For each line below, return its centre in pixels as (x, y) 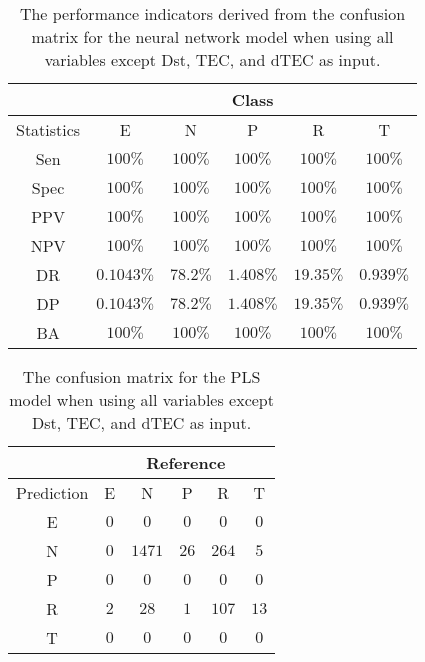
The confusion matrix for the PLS (141, 376)
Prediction (52, 492)
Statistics (48, 129)
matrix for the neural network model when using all (212, 36)
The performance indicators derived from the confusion (212, 13)
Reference (186, 462)
